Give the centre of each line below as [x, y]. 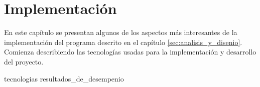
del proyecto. [24, 61]
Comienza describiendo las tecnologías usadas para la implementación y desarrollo [130, 52]
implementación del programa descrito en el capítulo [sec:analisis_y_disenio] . [123, 42]
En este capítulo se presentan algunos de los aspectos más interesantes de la [121, 32]
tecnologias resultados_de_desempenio [64, 78]
